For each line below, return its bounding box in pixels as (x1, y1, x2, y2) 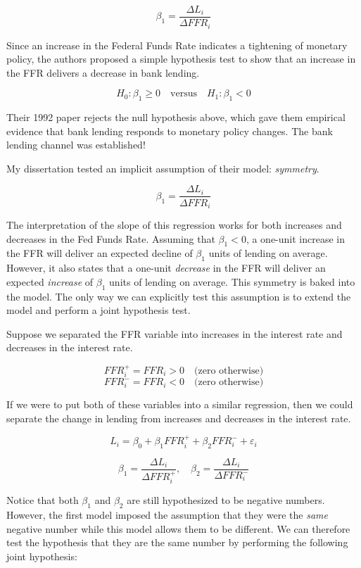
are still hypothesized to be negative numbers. (127, 493, 325, 507)
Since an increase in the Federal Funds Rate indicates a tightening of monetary (6, 37, 348, 52)
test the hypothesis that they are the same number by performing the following (6, 535, 348, 550)
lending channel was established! (6, 137, 146, 152)
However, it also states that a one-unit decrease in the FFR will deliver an (6, 260, 326, 275)
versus (170, 89, 197, 99)
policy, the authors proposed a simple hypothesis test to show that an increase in (6, 51, 356, 66)
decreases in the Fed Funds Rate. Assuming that (6, 231, 215, 246)
